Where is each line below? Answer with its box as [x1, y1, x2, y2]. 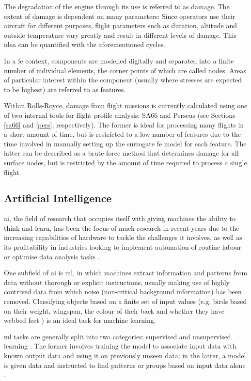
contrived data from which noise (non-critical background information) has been [4, 286, 242, 297]
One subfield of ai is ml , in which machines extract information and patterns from [4, 268, 248, 278]
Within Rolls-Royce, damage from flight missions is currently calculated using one [4, 100, 248, 111]
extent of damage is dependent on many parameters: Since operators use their [4, 11, 235, 21]
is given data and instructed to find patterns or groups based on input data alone [4, 360, 246, 370]
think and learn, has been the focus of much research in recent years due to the [4, 222, 239, 233]
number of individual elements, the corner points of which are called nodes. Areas [4, 65, 246, 75]
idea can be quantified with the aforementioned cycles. [4, 39, 166, 49]
